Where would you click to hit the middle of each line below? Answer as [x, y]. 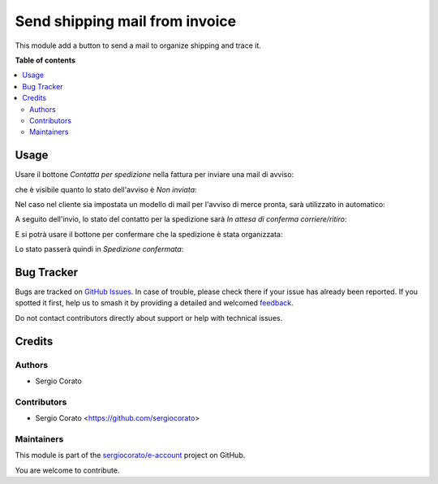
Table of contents [45, 60]
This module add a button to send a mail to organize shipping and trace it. [138, 45]
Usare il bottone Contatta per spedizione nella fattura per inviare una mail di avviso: [155, 175]
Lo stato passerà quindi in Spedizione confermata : [99, 249]
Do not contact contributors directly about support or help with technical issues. [149, 318]
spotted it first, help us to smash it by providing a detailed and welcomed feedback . [154, 303]
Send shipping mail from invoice [126, 21]
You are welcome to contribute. [67, 470]
